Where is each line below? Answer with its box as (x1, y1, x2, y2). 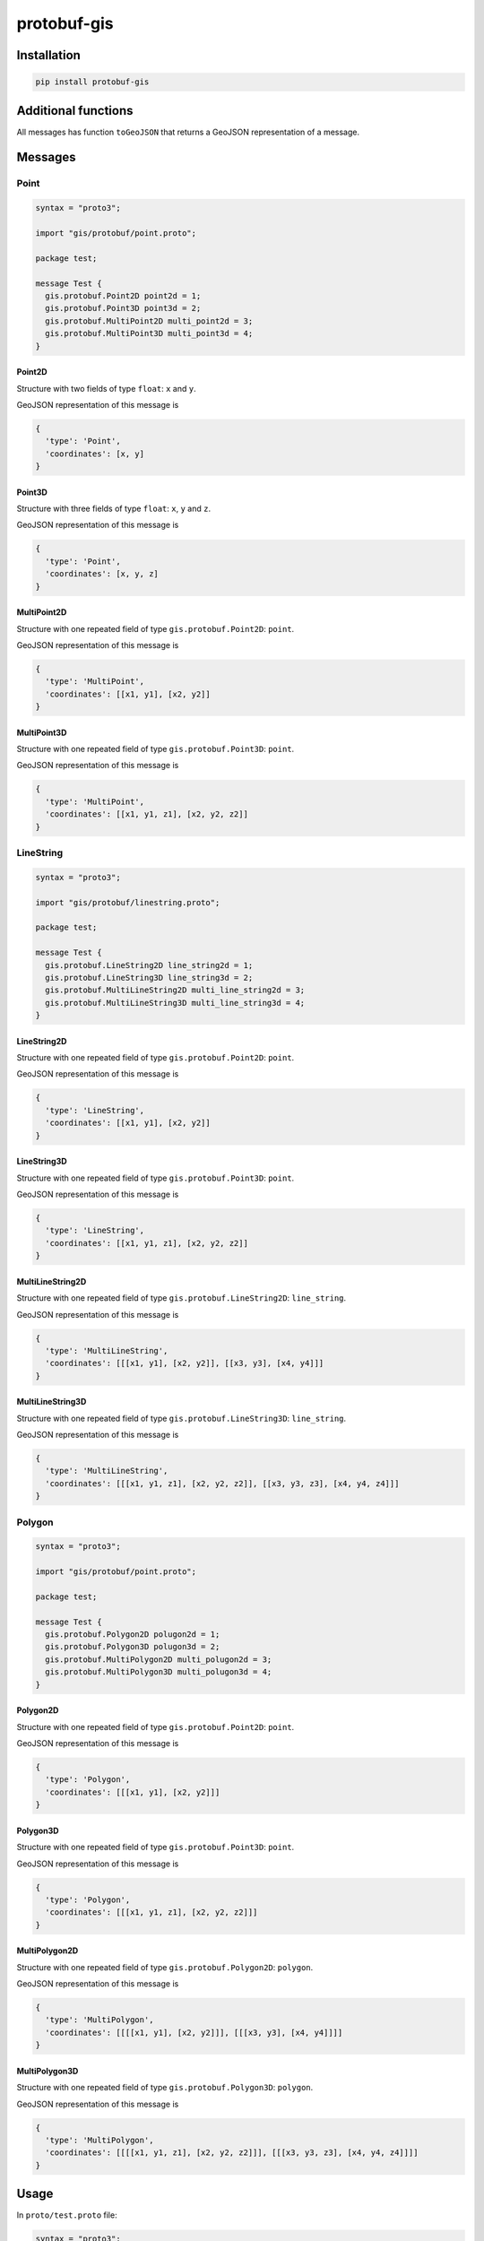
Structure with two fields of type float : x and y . (16, 383, 196, 394)
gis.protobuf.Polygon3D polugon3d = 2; (45, 1641, 220, 1652)
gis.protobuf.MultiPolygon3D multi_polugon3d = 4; (45, 1667, 272, 1677)
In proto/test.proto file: (16, 2210, 117, 2220)
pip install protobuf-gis (35, 77, 150, 87)
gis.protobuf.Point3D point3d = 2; (45, 303, 202, 314)
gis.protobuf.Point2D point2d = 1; (45, 290, 202, 300)
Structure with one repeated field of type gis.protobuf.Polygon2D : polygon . (16, 1961, 314, 1972)
